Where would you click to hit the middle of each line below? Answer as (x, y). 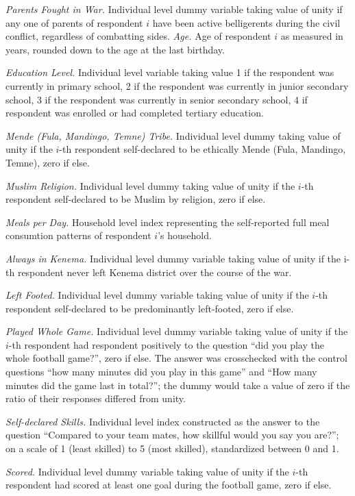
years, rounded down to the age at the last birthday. (115, 49)
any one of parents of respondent (74, 22)
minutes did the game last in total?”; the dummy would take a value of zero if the (178, 385)
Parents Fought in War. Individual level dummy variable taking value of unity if (174, 9)
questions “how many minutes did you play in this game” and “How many (161, 372)
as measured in (312, 36)
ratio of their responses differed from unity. (96, 398)
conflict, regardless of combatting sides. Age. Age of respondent (138, 36)
